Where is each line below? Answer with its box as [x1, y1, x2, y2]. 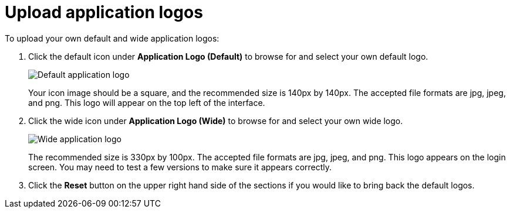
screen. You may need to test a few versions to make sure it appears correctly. [28, 162, 332, 172]
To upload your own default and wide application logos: [5, 33, 219, 43]
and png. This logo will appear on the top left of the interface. [28, 97, 265, 108]
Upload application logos [5, 2, 203, 22]
